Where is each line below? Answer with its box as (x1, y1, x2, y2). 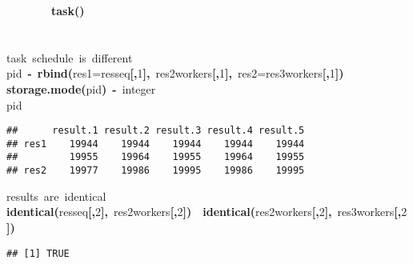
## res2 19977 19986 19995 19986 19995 (6, 165, 305, 177)
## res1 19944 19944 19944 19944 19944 (6, 138, 305, 150)
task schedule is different (6, 49, 133, 66)
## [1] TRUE (6, 247, 70, 259)
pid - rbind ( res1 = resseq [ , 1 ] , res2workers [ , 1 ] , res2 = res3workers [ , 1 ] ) (6, 65, 344, 82)
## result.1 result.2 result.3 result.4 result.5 (6, 125, 305, 137)
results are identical (6, 187, 106, 204)
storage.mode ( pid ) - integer (6, 80, 156, 97)
